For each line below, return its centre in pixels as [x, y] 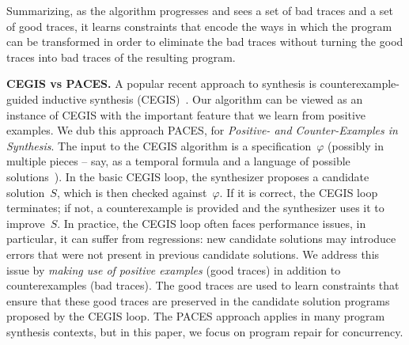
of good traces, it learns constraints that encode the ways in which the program [199, 26]
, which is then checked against [132, 192]
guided [23, 99]
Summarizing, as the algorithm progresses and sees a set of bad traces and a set [200, 10]
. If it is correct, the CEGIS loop [299, 192]
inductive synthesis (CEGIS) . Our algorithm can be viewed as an [203, 99]
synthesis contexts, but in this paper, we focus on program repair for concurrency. [205, 331]
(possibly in [356, 145]
